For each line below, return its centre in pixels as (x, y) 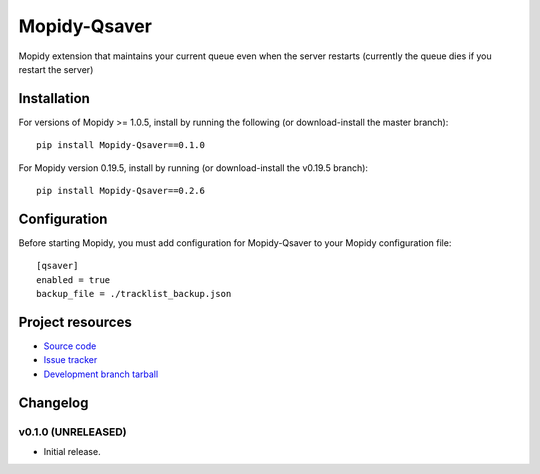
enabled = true (73, 279)
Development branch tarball (101, 374)
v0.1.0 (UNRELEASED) (72, 432)
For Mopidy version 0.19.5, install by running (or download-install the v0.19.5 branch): (193, 167)
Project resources (75, 321)
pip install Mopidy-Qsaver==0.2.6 (120, 191)
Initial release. (72, 451)
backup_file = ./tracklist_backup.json (134, 294)
